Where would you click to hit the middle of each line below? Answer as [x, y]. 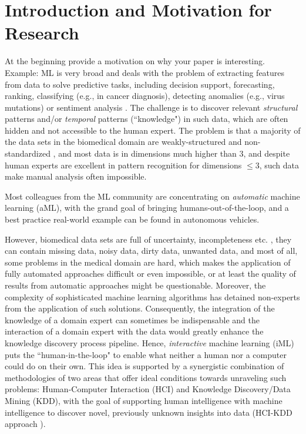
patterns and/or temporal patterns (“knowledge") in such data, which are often [147, 119]
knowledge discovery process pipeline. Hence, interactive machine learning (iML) [149, 342]
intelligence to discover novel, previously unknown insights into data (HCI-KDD [149, 412]
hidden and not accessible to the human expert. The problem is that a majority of [153, 130]
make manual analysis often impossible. [76, 176]
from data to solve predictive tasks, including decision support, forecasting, [140, 84]
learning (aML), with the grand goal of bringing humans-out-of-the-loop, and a [147, 208]
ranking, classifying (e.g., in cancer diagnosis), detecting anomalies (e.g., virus [145, 96]
